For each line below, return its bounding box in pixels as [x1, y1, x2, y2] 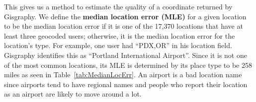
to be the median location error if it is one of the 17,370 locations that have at [4, 21, 243, 31]
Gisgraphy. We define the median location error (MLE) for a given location [4, 11, 247, 21]
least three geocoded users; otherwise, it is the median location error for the [4, 30, 235, 41]
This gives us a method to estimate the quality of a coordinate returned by [4, 1, 233, 11]
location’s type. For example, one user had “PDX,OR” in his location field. [4, 40, 232, 51]
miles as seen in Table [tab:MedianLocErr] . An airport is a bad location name [4, 69, 242, 80]
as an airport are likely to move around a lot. [4, 89, 142, 99]
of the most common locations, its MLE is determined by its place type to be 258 [4, 59, 252, 70]
